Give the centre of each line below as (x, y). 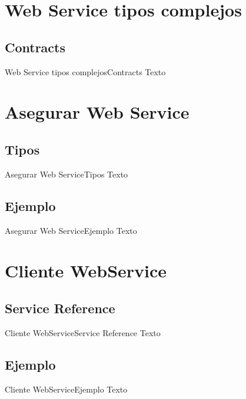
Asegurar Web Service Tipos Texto (67, 174)
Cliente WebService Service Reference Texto (83, 332)
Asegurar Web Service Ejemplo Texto (71, 230)
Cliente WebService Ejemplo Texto (66, 389)
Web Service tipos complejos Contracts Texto (85, 71)
